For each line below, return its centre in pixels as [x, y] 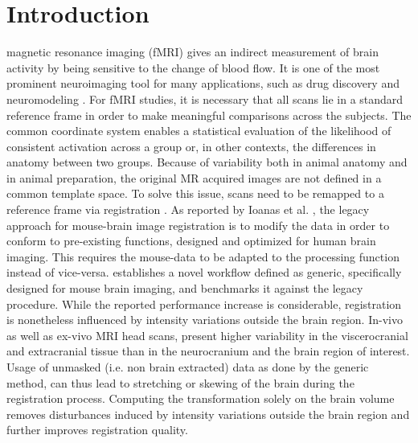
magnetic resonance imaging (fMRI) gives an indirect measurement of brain [193, 52]
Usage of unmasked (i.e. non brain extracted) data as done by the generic [188, 367]
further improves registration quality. [97, 430]
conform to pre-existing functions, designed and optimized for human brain [191, 241]
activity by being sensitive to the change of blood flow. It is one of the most [193, 67]
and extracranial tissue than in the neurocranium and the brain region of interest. [208, 351]
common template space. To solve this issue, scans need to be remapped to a [195, 193]
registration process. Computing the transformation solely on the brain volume [201, 398]
